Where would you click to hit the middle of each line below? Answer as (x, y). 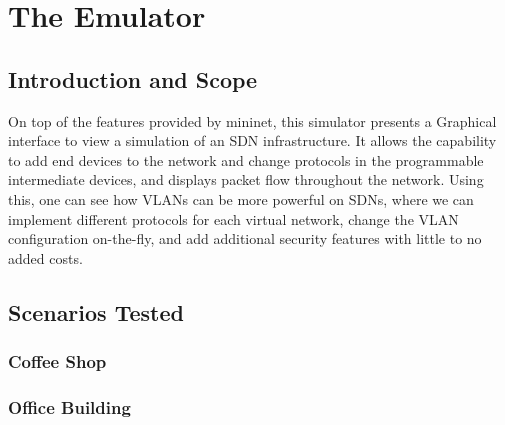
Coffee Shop (57, 361)
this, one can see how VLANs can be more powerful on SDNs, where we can (241, 198)
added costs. (45, 257)
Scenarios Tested (96, 311)
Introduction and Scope (133, 78)
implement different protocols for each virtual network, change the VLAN (233, 218)
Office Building (69, 406)
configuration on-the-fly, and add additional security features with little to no (245, 238)
